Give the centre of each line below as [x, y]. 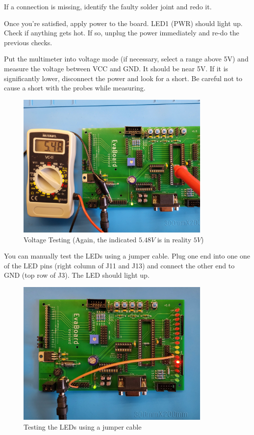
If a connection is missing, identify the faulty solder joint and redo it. [108, 6]
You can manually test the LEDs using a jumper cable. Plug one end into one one [127, 256]
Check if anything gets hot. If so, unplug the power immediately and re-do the [122, 33]
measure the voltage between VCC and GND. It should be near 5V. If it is [116, 68]
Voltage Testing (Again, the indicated [80, 239]
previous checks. [28, 42]
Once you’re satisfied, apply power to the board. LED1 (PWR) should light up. [123, 23]
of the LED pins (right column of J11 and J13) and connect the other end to [119, 265]
